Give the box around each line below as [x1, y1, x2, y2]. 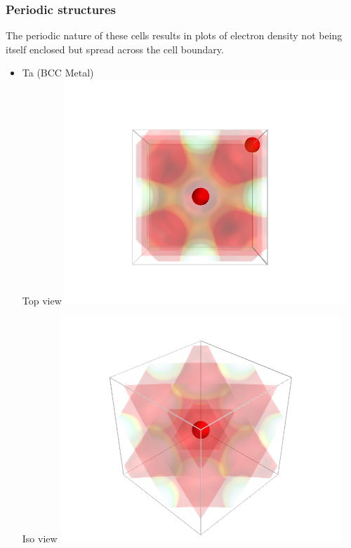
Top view [22, 293, 62, 307]
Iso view [22, 530, 58, 545]
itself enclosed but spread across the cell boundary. [6, 41, 224, 56]
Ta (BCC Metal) [22, 65, 94, 80]
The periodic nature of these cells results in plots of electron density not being [6, 28, 343, 43]
